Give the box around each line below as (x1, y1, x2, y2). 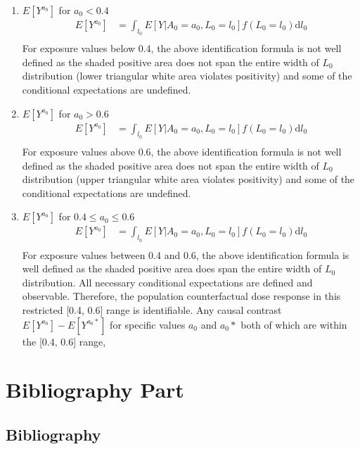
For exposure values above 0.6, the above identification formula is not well (22, 144, 342, 158)
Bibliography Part (6, 375, 184, 404)
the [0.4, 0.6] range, (22, 334, 106, 348)
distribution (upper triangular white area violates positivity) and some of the (22, 172, 355, 186)
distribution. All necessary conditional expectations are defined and (22, 274, 313, 289)
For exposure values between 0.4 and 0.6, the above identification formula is (22, 247, 349, 262)
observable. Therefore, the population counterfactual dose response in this (22, 289, 341, 303)
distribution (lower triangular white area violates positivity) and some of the (22, 68, 352, 83)
